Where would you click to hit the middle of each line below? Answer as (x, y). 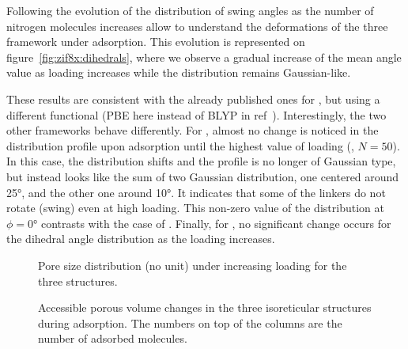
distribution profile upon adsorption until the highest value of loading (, (180, 145)
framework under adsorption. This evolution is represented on (156, 42)
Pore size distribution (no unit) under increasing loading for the (193, 265)
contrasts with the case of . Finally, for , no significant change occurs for (216, 223)
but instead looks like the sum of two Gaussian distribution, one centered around (203, 176)
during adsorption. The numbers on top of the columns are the (190, 322)
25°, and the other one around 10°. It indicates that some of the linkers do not (196, 192)
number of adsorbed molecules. (113, 338)
